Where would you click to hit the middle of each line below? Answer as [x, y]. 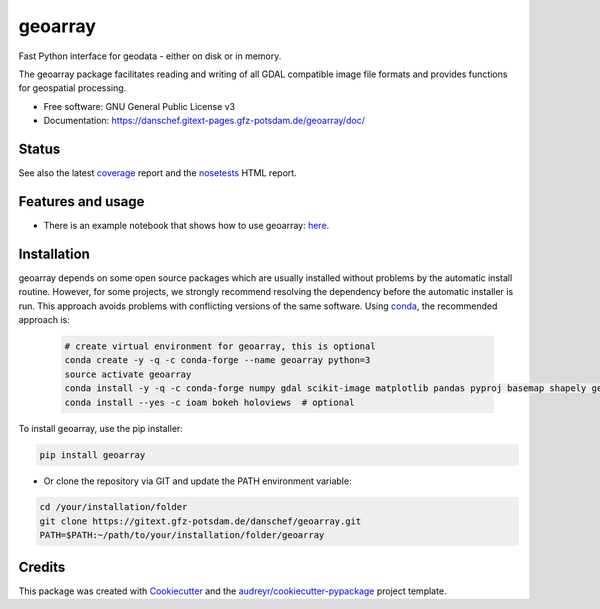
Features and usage [81, 201]
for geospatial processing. [72, 88]
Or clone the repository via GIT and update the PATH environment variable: [197, 481]
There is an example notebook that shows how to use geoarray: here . [186, 225]
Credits [42, 566]
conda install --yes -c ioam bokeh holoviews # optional [209, 402]
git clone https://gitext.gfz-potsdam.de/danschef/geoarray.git [200, 521]
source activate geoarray [128, 374]
